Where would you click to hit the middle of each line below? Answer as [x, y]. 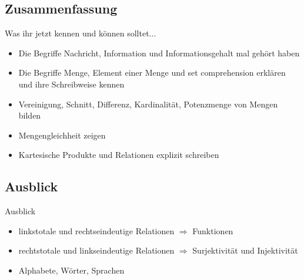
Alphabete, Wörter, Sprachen [71, 270]
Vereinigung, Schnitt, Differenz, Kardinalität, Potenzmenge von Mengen [148, 104]
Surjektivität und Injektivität [245, 250]
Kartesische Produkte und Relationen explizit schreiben [119, 155]
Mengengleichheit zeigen [62, 135]
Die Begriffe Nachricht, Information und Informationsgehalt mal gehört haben [159, 53]
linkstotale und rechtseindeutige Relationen [96, 230]
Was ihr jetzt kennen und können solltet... [81, 33]
